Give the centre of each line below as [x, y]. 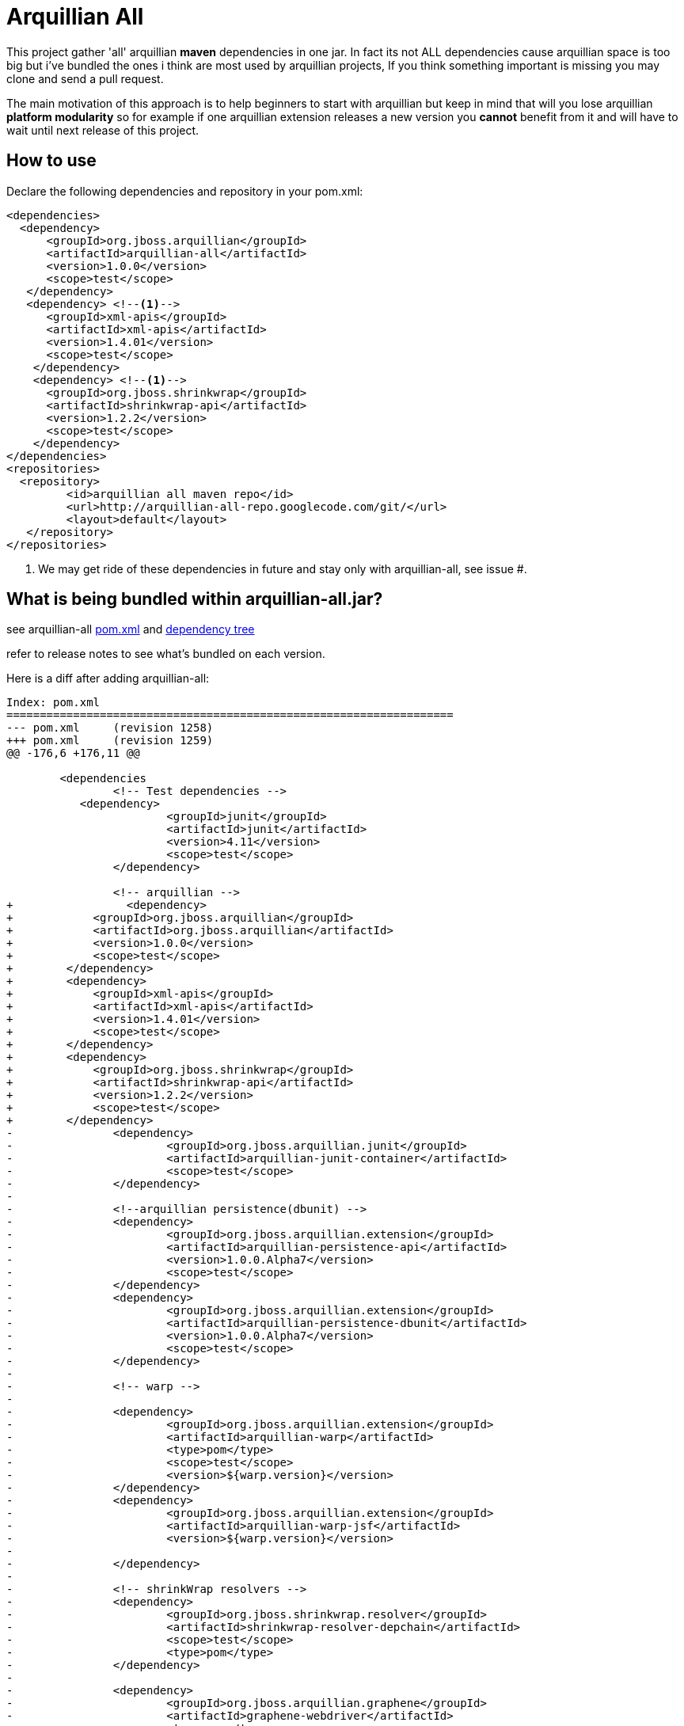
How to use [51, 161]
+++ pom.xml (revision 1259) [110, 741]
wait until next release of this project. [103, 130]
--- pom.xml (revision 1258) [110, 728]
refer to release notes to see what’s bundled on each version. [166, 654]
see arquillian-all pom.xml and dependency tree [131, 629]
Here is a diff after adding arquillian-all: [108, 679]
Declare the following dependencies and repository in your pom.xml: [185, 191]
